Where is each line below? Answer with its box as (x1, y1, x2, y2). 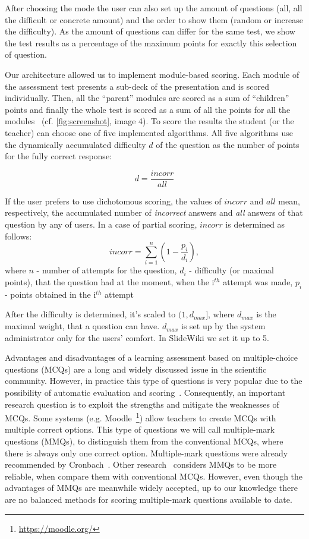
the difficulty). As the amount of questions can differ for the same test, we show (5, 25, 295, 37)
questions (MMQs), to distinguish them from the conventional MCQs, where (5, 435, 283, 447)
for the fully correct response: (5, 150, 112, 162)
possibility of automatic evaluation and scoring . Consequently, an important (5, 386, 286, 399)
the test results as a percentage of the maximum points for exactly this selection (5, 36, 297, 49)
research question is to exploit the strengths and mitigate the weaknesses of (5, 398, 279, 410)
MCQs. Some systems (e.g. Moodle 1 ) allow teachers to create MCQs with (5, 410, 276, 424)
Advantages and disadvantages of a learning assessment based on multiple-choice (5, 351, 298, 364)
